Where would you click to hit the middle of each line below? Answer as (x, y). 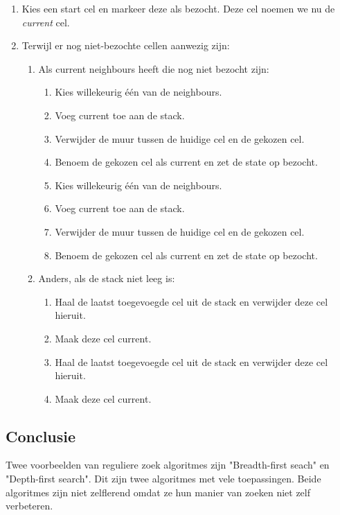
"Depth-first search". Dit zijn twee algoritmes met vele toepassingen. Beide (163, 479)
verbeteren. (29, 506)
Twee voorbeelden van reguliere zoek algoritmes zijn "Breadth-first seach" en (168, 465)
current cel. (46, 22)
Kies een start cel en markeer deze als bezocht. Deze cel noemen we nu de (178, 8)
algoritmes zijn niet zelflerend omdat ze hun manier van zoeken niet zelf (158, 492)
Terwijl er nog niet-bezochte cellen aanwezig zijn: (126, 45)
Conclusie (41, 436)
